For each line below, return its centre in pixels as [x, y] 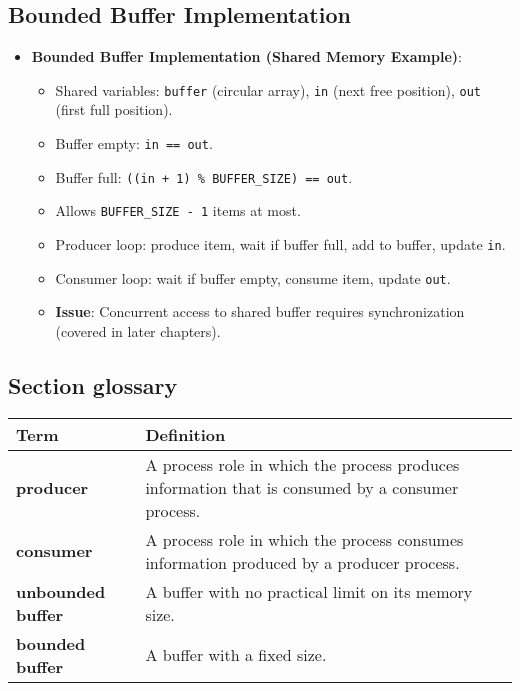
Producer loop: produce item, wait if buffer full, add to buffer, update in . [280, 244]
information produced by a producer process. [302, 562]
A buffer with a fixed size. [236, 655]
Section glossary [93, 384]
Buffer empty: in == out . [134, 143]
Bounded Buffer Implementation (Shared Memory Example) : [246, 56]
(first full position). [114, 109]
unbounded [61, 591]
